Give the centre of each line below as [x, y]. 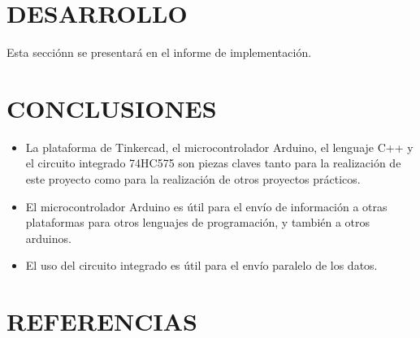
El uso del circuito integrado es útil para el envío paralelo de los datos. [201, 265]
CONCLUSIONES [112, 108]
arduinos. [48, 238]
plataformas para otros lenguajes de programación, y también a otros [198, 222]
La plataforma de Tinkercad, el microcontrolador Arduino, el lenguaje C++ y [219, 147]
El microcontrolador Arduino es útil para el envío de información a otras [206, 206]
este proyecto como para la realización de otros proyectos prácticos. [193, 179]
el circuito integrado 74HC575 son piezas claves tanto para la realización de [213, 163]
